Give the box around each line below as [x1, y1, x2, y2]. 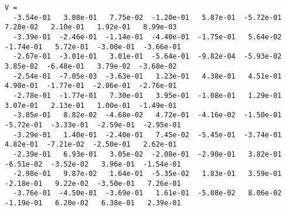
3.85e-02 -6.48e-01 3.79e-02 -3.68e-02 [5, 62, 177, 70]
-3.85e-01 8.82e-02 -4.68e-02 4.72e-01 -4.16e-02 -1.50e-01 [13, 111, 282, 120]
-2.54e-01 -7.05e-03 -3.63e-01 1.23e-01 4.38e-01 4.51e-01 [13, 72, 282, 80]
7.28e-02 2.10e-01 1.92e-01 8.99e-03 [5, 23, 177, 32]
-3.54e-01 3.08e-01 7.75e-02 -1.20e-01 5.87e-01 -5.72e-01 [13, 13, 282, 22]
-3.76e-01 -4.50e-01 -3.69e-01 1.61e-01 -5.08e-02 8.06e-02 [13, 189, 282, 198]
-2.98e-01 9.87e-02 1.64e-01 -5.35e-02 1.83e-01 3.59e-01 [13, 170, 282, 178]
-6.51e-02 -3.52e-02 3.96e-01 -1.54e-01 [5, 160, 181, 168]
